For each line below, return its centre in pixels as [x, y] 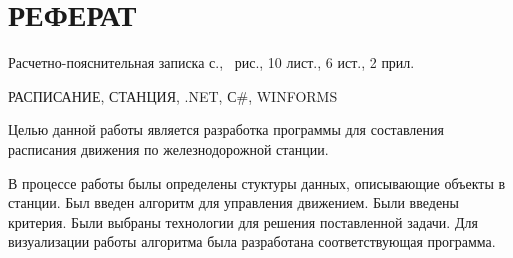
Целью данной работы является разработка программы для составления [226, 129]
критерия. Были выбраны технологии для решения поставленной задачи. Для [243, 221]
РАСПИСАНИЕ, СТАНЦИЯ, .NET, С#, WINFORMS [173, 95]
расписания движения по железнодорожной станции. [168, 148]
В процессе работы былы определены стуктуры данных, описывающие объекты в [257, 182]
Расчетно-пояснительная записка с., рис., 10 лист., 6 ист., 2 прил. [211, 62]
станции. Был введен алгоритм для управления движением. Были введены [233, 202]
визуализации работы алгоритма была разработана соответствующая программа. [252, 241]
